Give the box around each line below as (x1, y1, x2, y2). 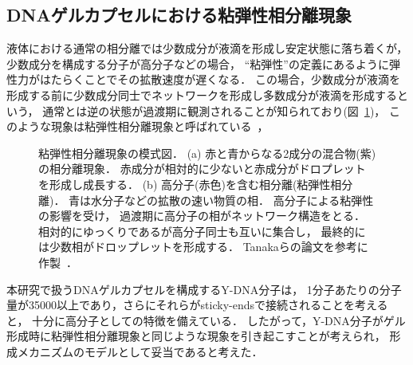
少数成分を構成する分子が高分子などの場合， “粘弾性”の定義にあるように (6, 55, 389, 72)
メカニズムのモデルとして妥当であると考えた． (17, 343, 263, 359)
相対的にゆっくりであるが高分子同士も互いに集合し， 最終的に (38, 222, 366, 239)
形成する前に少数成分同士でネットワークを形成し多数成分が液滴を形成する (6, 86, 397, 103)
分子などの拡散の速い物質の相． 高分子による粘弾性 (102, 191, 374, 208)
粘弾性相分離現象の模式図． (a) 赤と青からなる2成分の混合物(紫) (38, 144, 376, 161)
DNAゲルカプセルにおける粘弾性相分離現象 (6, 2, 352, 27)
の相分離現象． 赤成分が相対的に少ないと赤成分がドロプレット (38, 160, 366, 177)
